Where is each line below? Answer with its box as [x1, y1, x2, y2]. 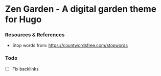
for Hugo [5, 14, 42, 25]
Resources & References [5, 31, 65, 38]
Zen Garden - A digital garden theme [5, 3, 157, 15]
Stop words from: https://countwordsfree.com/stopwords [12, 43, 128, 49]
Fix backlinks [12, 66, 39, 72]
